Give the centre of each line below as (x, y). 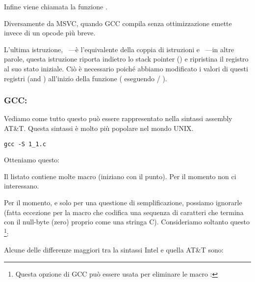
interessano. (22, 186)
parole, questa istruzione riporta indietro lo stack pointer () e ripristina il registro (126, 59)
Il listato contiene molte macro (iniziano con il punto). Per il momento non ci (120, 176)
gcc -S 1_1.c (25, 144)
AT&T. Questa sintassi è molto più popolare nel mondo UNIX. (99, 128)
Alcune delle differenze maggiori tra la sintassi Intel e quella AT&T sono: (114, 250)
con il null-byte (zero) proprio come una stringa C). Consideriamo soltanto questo (127, 222)
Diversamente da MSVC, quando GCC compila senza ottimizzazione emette (118, 23)
